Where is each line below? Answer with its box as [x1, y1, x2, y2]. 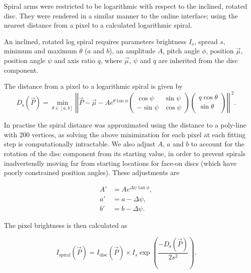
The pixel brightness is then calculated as [4, 220, 127, 230]
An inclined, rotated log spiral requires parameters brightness [4, 36, 186, 46]
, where [100, 55, 122, 65]
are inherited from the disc [158, 55, 238, 65]
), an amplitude [109, 46, 156, 56]
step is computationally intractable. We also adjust [4, 139, 155, 149]
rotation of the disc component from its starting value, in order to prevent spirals [4, 148, 246, 159]
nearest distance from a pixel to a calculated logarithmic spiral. [4, 20, 192, 30]
